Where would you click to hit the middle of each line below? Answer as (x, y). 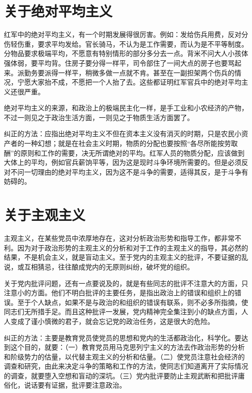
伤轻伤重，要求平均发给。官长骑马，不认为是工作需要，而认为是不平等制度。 (126, 44)
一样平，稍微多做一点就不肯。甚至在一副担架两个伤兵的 (146, 72)
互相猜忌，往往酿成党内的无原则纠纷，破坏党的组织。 (109, 266)
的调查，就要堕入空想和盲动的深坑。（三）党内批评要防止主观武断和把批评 (121, 375)
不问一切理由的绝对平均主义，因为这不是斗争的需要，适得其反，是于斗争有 (129, 171)
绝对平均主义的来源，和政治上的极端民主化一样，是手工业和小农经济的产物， (126, 108)
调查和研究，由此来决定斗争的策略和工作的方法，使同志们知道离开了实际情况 (126, 366)
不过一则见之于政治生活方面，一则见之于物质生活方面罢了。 (99, 117)
